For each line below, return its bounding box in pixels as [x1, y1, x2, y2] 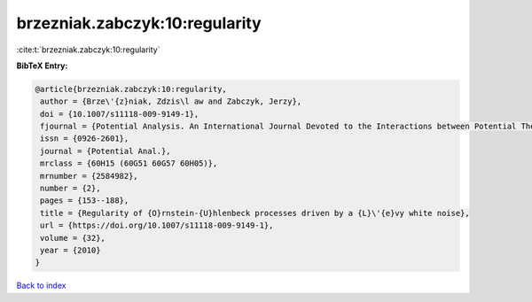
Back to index [16, 280, 66, 291]
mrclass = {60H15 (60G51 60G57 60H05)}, [40, 159, 218, 168]
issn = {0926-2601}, [40, 134, 129, 143]
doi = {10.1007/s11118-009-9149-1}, [40, 109, 199, 119]
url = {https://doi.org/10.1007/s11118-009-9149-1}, [40, 221, 274, 230]
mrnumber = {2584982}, [40, 171, 139, 181]
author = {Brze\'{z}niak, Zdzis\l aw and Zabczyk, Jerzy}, [40, 97, 302, 106]
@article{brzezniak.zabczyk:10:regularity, [35, 84, 228, 94]
